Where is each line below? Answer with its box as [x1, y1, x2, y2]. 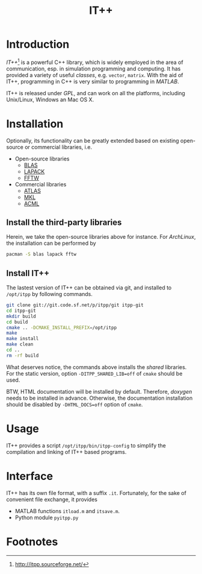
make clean [6, 341, 34, 347]
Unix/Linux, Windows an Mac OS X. [6, 96, 94, 103]
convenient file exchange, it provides [6, 496, 98, 503]
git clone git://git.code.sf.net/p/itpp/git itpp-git [6, 302, 144, 308]
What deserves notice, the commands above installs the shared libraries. [6, 363, 187, 371]
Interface [6, 469, 53, 483]
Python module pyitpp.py [14, 514, 79, 521]
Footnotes [6, 535, 58, 549]
